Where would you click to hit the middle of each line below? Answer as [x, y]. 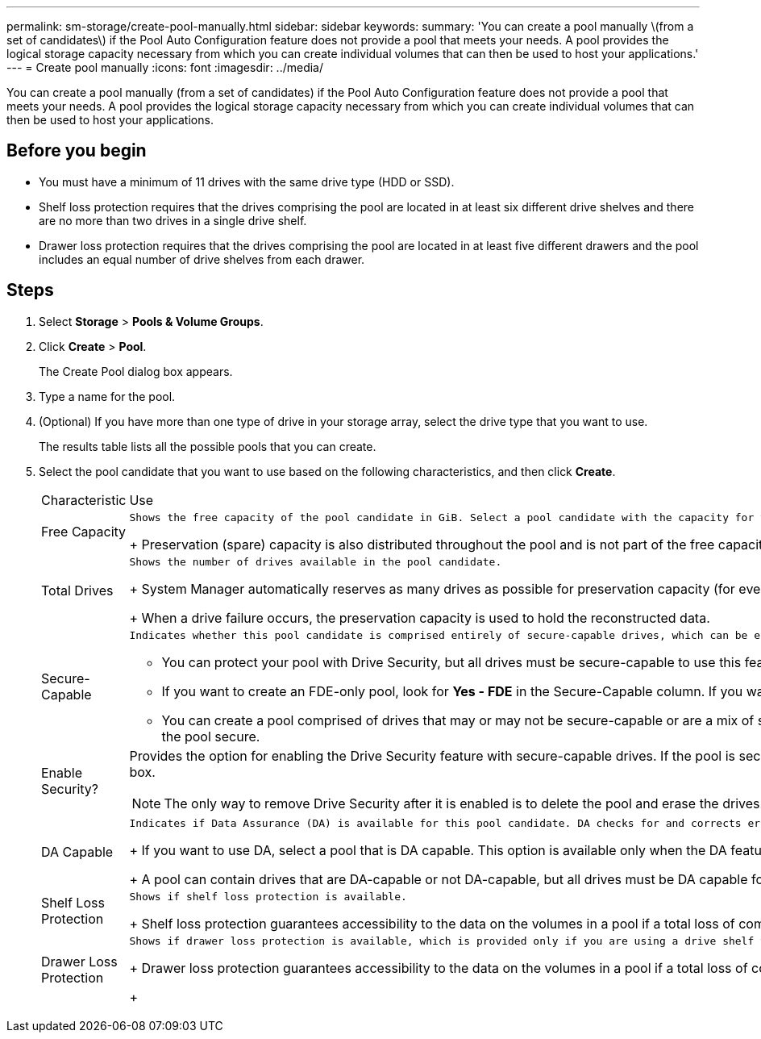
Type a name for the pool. [107, 396]
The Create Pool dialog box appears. [136, 371]
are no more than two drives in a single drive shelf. [173, 220]
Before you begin [77, 151]
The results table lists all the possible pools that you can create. [208, 446]
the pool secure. [211, 736]
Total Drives [77, 591]
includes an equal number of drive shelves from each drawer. [202, 259]
